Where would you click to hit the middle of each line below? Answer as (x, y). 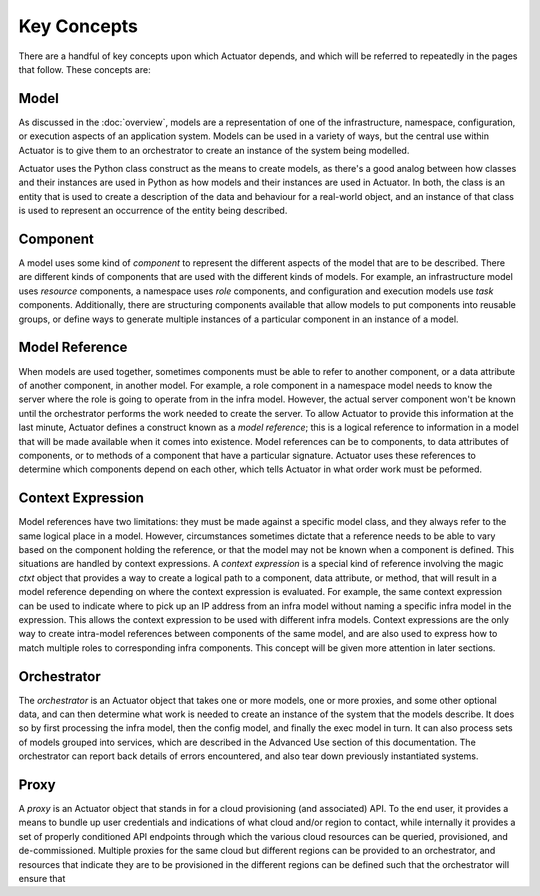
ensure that (42, 879)
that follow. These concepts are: (84, 69)
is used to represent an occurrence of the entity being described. (153, 211)
